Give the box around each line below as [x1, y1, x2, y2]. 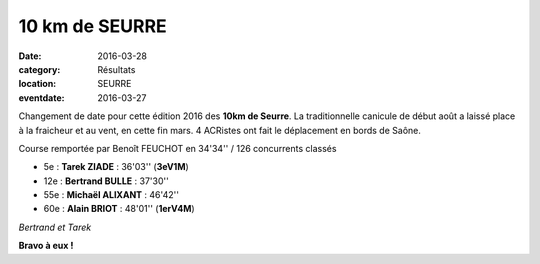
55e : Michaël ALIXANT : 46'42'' [43, 189, 180, 201]
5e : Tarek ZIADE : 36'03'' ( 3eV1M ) [43, 161, 189, 173]
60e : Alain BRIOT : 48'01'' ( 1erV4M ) [43, 203, 195, 215]
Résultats [97, 63, 136, 75]
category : [18, 63, 61, 75]
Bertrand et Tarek [18, 221, 92, 233]
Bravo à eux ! [18, 240, 74, 252]
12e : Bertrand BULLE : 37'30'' [43, 175, 169, 187]
